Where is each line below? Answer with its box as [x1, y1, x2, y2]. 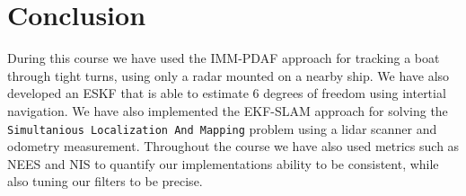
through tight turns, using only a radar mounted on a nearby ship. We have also [7, 66, 450, 85]
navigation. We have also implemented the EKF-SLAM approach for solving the [7, 101, 448, 120]
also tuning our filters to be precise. [7, 172, 203, 191]
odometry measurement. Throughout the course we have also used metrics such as [7, 137, 460, 156]
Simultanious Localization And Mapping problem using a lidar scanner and [7, 119, 437, 138]
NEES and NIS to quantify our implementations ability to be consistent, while [7, 154, 439, 173]
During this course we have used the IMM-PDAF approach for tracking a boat [7, 49, 440, 67]
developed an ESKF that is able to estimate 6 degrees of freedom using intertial [7, 84, 446, 102]
